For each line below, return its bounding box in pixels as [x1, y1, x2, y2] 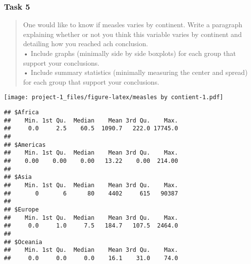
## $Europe [4, 206, 39, 213]
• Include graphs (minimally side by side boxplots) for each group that [23, 48, 236, 58]
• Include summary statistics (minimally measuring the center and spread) [23, 67, 248, 77]
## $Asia [4, 174, 32, 181]
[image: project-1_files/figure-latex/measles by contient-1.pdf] [4, 94, 224, 101]
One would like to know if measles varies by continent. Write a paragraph [23, 19, 243, 30]
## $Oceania [4, 238, 42, 246]
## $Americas [4, 141, 46, 148]
